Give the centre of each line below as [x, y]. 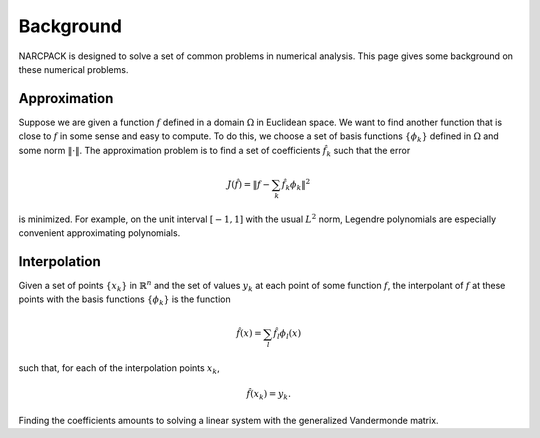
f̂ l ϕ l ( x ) [287, 335]
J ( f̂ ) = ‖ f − [248, 184]
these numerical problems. [73, 69]
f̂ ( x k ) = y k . [269, 395]
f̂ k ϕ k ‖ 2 [296, 184]
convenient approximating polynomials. [99, 232]
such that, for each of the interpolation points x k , [119, 369]
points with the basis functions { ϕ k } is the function [124, 300]
